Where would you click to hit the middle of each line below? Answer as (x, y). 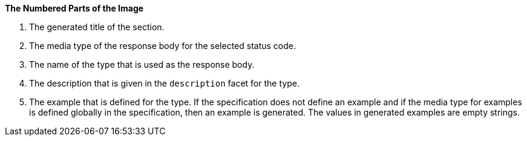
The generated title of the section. (97, 27)
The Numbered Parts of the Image (74, 8)
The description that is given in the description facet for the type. (164, 83)
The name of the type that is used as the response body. (142, 64)
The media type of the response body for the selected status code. (162, 46)
